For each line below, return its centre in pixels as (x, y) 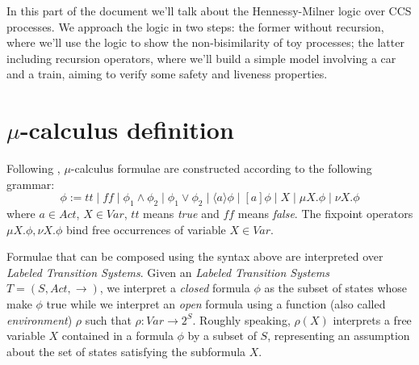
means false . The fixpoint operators (325, 214)
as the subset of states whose (336, 288)
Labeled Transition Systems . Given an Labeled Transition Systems (168, 272)
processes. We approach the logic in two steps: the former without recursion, (195, 26)
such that (108, 319)
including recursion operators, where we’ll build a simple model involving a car (201, 58)
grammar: (31, 184)
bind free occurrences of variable (146, 229)
